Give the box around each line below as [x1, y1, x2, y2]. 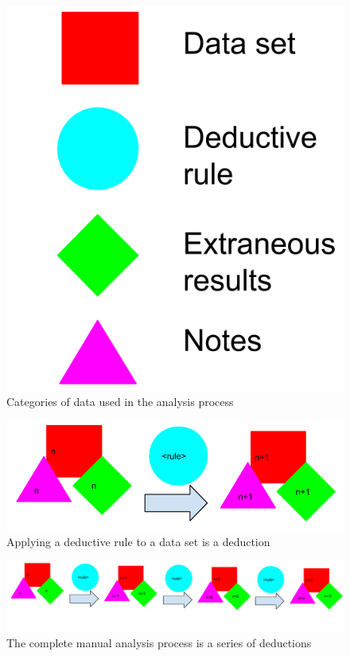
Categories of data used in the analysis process [6, 393, 234, 410]
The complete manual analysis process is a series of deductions [6, 634, 312, 650]
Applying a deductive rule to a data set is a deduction [6, 533, 270, 550]
